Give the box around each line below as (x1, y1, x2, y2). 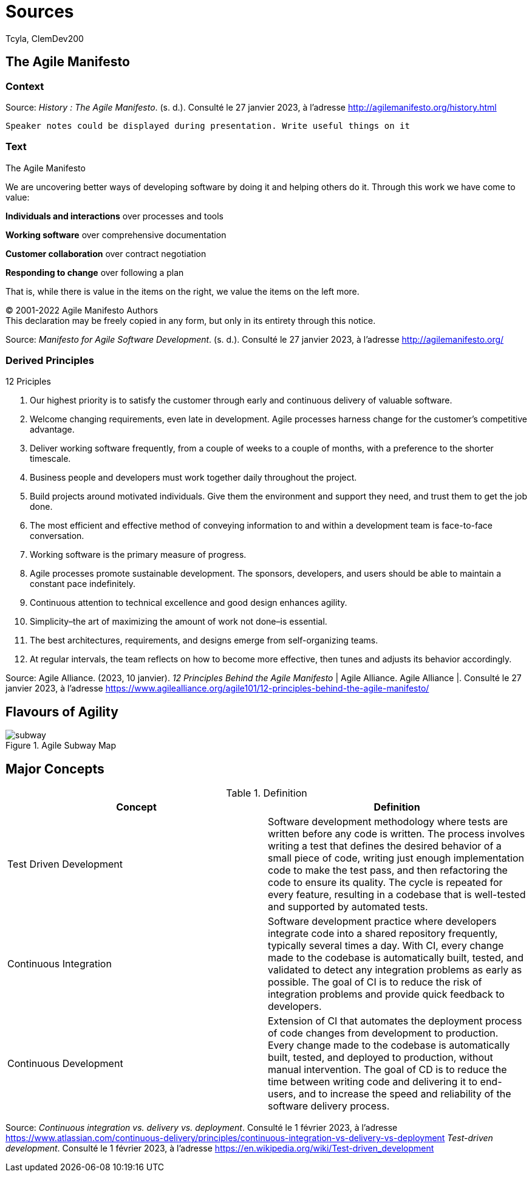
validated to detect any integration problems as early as (268, 964, 522, 976)
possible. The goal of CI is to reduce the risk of (268, 976, 482, 989)
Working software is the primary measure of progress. (30, 549, 247, 560)
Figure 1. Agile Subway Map (5, 740, 117, 751)
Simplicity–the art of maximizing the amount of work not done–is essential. (30, 616, 327, 627)
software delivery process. (268, 1100, 390, 1113)
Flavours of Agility (5, 704, 118, 719)
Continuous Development (7, 1057, 123, 1070)
